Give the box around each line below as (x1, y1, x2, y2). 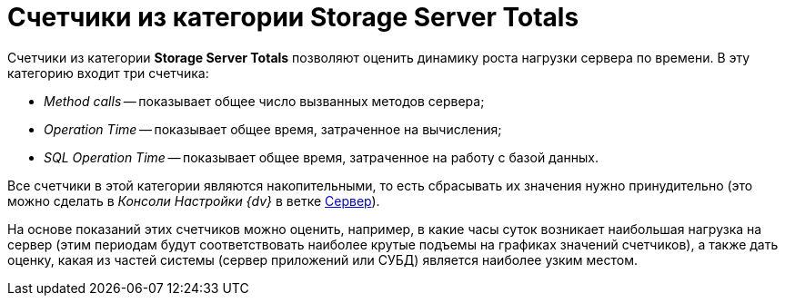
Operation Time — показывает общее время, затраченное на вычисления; (44, 121, 502, 137)
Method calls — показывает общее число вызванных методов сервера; (44, 93, 485, 109)
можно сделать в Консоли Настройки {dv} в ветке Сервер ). (7, 192, 380, 209)
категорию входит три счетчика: (7, 64, 209, 81)
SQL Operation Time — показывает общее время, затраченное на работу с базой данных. (44, 149, 599, 165)
